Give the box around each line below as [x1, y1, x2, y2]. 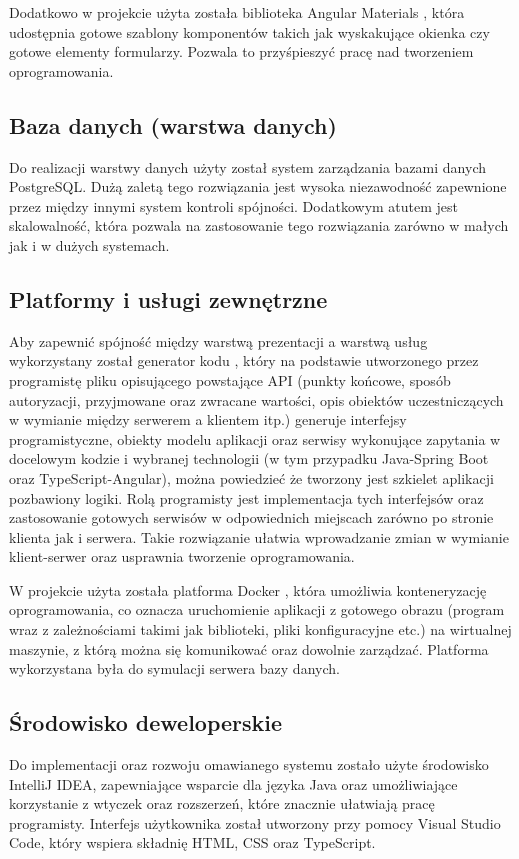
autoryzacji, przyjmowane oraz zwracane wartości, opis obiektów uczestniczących [9, 389, 504, 410]
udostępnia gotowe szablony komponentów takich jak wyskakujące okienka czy [9, 21, 490, 42]
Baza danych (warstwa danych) [9, 109, 337, 140]
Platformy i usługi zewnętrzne [9, 283, 328, 314]
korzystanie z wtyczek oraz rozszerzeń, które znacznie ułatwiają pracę [9, 793, 435, 814]
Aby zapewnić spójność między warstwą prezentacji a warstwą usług [9, 330, 428, 351]
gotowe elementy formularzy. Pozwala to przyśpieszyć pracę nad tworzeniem [9, 41, 474, 62]
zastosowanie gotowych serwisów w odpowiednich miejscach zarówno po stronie [9, 507, 494, 528]
